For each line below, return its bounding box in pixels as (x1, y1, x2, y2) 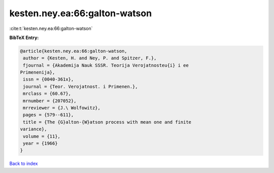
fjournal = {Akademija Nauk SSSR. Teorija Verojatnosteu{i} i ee (23, 62, 189, 68)
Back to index (9, 160, 38, 167)
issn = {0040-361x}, (23, 77, 74, 82)
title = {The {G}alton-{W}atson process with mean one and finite (23, 119, 192, 125)
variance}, (20, 126, 47, 132)
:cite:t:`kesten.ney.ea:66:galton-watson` (9, 25, 93, 31)
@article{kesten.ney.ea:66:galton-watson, (20, 48, 127, 54)
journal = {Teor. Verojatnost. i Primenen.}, (23, 84, 138, 89)
